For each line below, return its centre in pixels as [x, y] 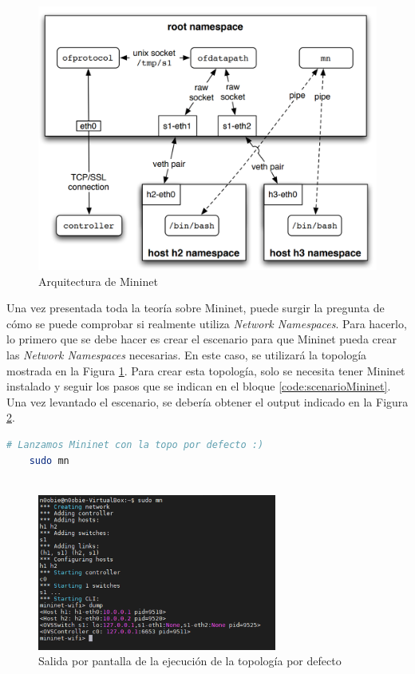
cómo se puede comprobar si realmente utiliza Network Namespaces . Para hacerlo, [207, 323]
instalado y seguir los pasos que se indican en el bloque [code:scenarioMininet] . [199, 386]
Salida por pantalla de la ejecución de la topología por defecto [190, 661]
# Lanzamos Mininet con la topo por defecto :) [135, 444]
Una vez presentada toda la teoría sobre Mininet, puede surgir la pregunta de [196, 308]
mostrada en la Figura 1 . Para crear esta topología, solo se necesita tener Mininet [206, 370]
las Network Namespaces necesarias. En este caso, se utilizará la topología [187, 354]
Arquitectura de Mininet [98, 281]
